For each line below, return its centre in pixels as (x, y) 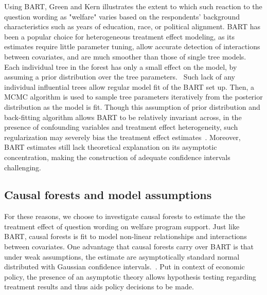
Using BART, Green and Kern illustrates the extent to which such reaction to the (133, 6)
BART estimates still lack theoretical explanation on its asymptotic (111, 147)
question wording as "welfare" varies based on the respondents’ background (122, 16)
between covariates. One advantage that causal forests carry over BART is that (129, 247)
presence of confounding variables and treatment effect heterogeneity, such (121, 127)
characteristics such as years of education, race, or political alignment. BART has (132, 26)
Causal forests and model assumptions (108, 195)
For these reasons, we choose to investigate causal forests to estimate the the (125, 216)
